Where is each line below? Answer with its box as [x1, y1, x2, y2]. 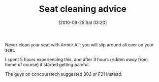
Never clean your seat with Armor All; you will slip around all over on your [5, 41, 154, 47]
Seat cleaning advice [38, 3, 127, 15]
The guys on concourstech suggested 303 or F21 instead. [5, 71, 123, 77]
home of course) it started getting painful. [5, 61, 90, 67]
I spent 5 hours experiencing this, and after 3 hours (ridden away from [5, 56, 148, 62]
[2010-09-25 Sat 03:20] [58, 20, 107, 25]
